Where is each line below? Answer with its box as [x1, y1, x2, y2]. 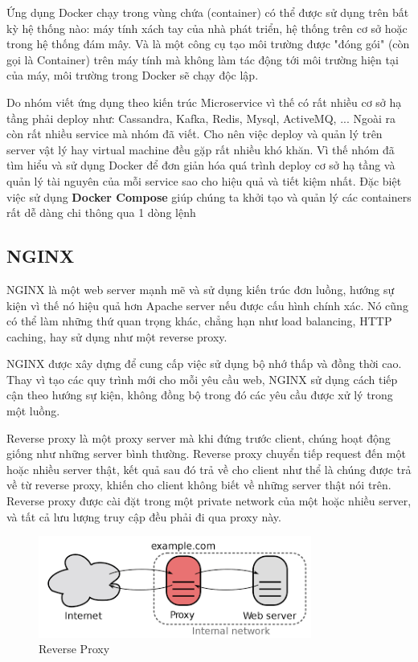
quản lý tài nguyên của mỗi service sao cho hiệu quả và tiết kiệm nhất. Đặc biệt [6, 172, 402, 189]
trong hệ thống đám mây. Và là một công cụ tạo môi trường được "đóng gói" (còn [6, 35, 410, 52]
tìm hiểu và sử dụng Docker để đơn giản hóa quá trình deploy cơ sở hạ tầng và [6, 157, 395, 174]
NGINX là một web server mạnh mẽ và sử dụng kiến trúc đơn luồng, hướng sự [6, 280, 395, 297]
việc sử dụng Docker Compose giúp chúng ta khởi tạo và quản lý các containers [6, 188, 412, 205]
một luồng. [6, 403, 60, 419]
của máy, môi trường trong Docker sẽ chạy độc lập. [6, 67, 259, 84]
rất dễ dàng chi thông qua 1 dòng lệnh [6, 204, 196, 221]
